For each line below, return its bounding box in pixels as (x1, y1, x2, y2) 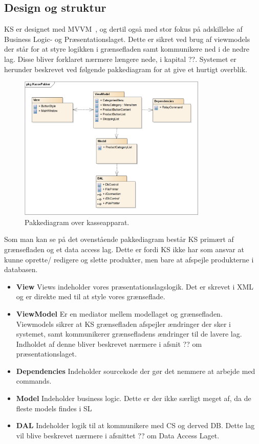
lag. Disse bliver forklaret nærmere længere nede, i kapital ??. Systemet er (4, 53, 236, 64)
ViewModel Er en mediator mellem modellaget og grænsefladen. (16, 308, 223, 319)
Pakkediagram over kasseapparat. (25, 216, 129, 227)
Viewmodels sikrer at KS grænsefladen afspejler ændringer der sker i (16, 318, 231, 329)
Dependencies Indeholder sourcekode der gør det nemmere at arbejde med (16, 365, 255, 376)
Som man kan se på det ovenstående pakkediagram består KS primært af (4, 234, 234, 245)
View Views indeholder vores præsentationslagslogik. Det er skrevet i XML (16, 281, 254, 292)
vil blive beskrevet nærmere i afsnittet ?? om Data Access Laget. (16, 430, 220, 440)
